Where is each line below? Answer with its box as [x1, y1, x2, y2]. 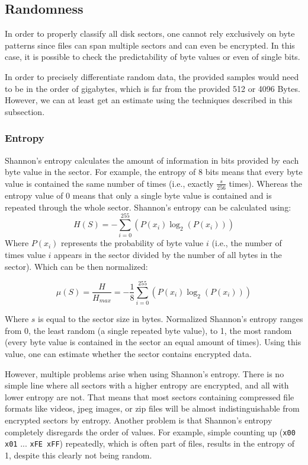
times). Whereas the [229, 177, 303, 189]
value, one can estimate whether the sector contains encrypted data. [5, 348, 252, 360]
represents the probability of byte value [61, 237, 204, 249]
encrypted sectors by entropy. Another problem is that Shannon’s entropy [5, 414, 272, 426]
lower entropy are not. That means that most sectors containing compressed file [5, 390, 294, 403]
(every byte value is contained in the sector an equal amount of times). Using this [5, 336, 301, 348]
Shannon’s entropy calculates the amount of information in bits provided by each [5, 154, 299, 166]
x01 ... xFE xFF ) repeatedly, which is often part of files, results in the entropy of [5, 437, 294, 450]
